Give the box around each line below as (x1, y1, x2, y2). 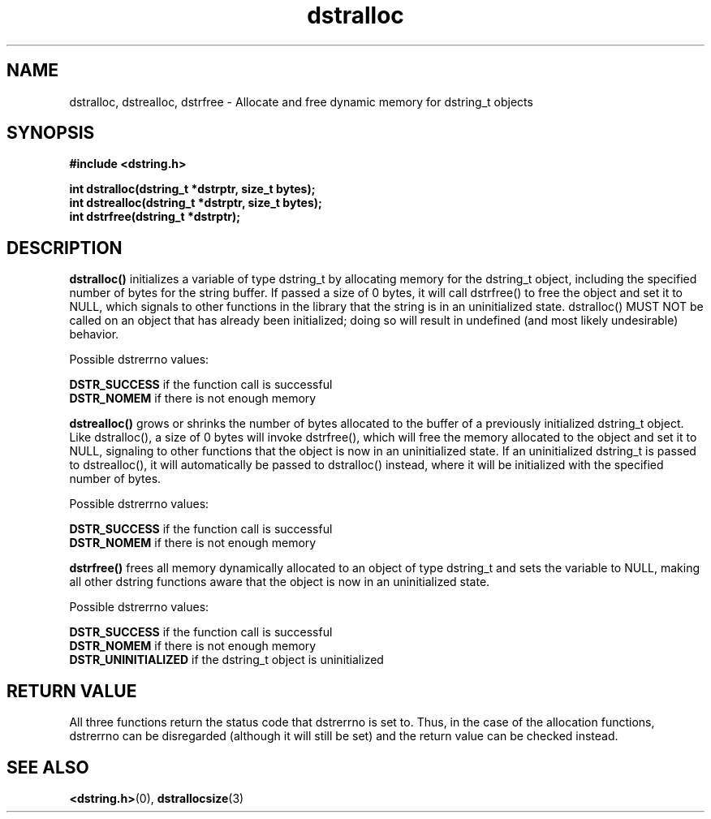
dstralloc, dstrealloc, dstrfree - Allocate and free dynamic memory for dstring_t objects (69, 94, 533, 109)
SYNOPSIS (6, 123, 95, 144)
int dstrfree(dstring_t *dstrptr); (69, 209, 241, 224)
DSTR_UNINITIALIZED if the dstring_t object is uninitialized (69, 653, 384, 667)
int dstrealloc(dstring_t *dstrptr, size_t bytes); (69, 196, 322, 210)
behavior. (69, 327, 119, 342)
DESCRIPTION (6, 237, 123, 258)
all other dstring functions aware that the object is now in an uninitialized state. (69, 575, 490, 589)
